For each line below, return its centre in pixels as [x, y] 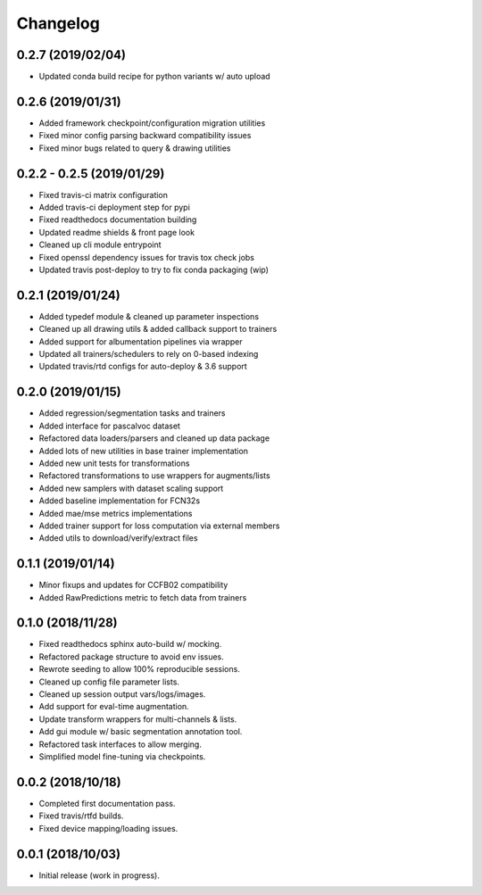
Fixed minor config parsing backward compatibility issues [145, 136]
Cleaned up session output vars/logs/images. [122, 694]
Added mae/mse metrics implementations [116, 513]
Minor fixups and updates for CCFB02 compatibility [133, 585]
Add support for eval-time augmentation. [114, 707]
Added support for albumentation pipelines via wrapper [141, 341]
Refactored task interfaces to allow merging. [120, 744]
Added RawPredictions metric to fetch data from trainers [143, 597]
